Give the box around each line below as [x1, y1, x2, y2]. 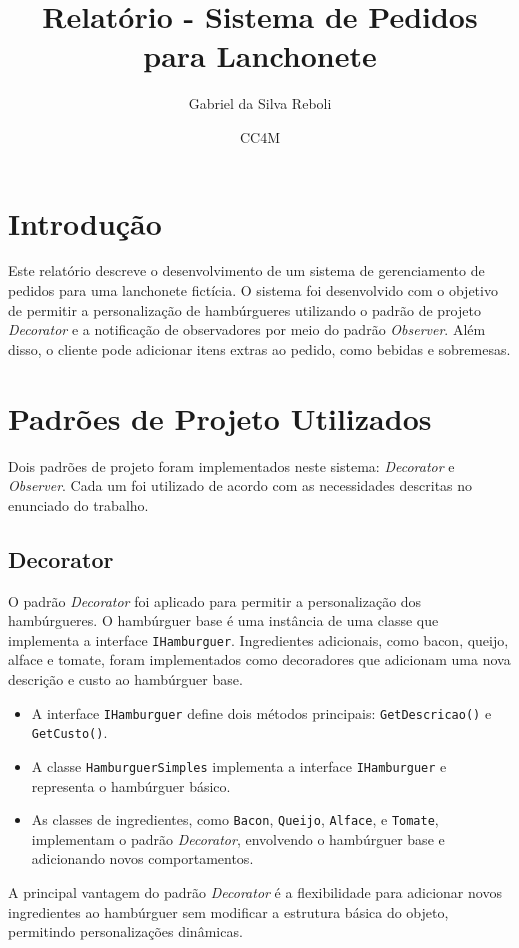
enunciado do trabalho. [8, 494, 149, 515]
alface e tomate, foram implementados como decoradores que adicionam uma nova [8, 649, 511, 670]
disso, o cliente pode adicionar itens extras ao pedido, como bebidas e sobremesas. [8, 338, 511, 359]
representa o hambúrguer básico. [31, 775, 231, 796]
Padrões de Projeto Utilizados [8, 397, 432, 438]
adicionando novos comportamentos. [31, 848, 254, 869]
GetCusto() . [31, 722, 108, 743]
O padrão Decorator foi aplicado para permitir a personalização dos [8, 590, 422, 611]
